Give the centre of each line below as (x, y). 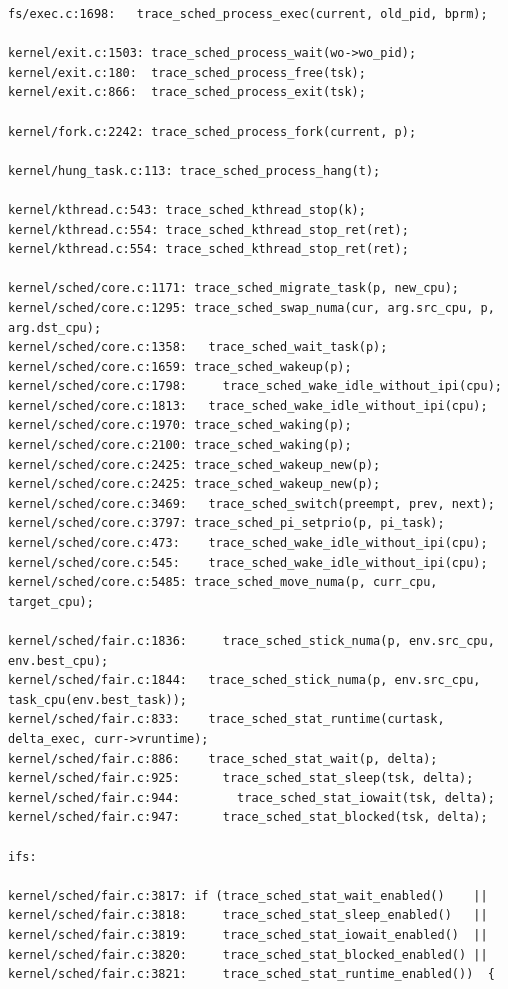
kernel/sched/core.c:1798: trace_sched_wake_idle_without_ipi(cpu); (255, 386)
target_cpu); (51, 601)
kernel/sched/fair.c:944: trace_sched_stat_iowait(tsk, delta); (251, 797)
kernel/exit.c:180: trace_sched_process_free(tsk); (187, 72)
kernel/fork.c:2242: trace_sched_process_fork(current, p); (212, 131)
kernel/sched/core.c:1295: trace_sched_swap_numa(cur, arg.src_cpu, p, (251, 307)
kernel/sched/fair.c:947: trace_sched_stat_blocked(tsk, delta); (248, 817)
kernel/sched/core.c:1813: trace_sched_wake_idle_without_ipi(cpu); (248, 405)
